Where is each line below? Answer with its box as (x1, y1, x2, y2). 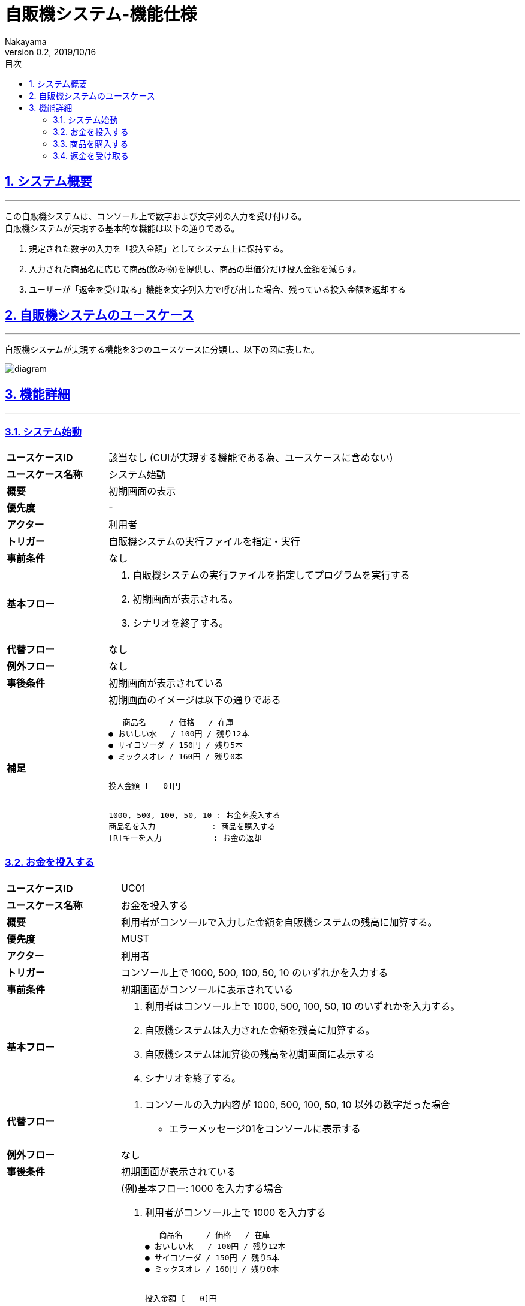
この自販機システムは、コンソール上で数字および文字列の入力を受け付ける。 (5, 210, 307, 221)
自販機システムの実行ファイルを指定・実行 (108, 535, 300, 548)
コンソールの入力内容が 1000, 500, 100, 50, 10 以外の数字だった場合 (145, 1098, 451, 1111)
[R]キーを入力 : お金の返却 (108, 833, 262, 843)
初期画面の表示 (108, 485, 176, 498)
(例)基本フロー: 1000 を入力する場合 (121, 1182, 283, 1194)
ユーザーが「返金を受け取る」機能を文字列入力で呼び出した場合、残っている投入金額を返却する (29, 284, 406, 294)
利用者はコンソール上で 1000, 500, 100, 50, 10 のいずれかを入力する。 (145, 1000, 460, 1012)
